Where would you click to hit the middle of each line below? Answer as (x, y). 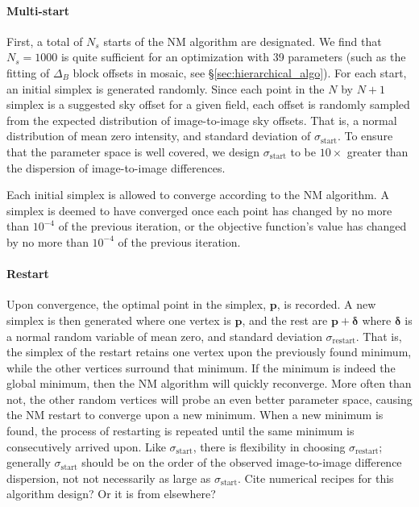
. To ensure (365, 136)
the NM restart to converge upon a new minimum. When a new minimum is (195, 415)
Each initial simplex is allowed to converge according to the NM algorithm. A (198, 195)
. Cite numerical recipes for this (316, 478)
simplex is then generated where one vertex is (119, 320)
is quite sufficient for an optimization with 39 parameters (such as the (233, 57)
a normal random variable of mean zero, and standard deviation (164, 336)
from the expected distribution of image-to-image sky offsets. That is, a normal (202, 120)
